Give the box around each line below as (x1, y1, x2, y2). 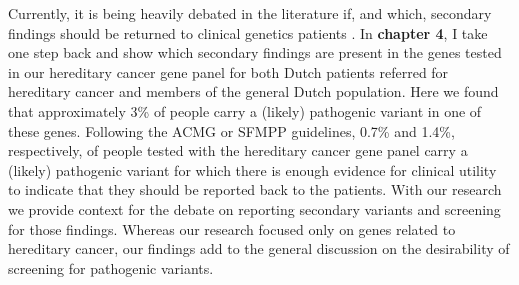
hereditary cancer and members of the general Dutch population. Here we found (8, 81, 499, 102)
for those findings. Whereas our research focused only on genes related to (8, 218, 456, 239)
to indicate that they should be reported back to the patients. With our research (8, 179, 502, 200)
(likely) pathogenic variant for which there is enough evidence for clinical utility (8, 159, 497, 180)
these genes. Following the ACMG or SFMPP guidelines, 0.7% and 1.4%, (8, 120, 455, 141)
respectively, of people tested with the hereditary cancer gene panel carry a (8, 140, 468, 161)
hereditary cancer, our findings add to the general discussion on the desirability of (8, 238, 510, 259)
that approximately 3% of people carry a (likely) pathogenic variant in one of (8, 100, 482, 121)
